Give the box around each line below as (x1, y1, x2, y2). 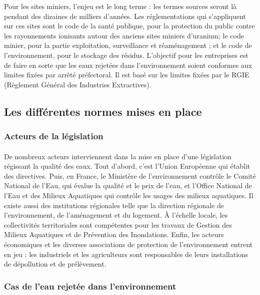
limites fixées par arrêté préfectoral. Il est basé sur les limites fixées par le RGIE (4, 69, 249, 80)
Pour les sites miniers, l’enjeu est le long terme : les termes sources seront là (4, 1, 237, 11)
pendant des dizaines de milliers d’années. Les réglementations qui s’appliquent (4, 10, 246, 21)
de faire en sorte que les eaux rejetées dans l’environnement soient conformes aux (4, 59, 252, 70)
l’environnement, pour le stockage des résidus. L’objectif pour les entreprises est (4, 49, 248, 60)
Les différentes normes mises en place (4, 103, 202, 119)
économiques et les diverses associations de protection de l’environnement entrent (4, 239, 253, 249)
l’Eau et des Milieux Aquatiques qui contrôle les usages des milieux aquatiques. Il (4, 190, 253, 200)
